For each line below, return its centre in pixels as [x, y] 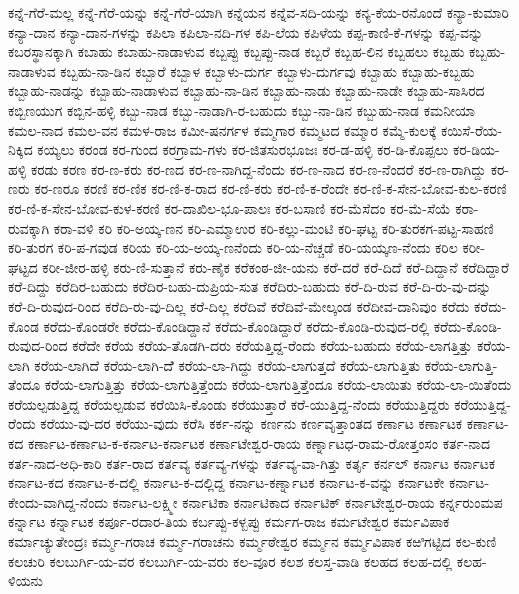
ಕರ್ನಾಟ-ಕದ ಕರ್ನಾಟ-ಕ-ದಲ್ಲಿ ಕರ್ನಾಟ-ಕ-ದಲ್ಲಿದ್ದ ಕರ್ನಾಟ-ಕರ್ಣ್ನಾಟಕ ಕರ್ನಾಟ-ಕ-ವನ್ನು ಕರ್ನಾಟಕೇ [226, 482]
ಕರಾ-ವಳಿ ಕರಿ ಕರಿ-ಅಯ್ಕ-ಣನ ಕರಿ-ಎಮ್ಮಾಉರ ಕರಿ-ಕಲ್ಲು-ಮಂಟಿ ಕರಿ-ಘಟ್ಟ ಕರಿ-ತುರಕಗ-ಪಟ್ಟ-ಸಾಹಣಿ [273, 227]
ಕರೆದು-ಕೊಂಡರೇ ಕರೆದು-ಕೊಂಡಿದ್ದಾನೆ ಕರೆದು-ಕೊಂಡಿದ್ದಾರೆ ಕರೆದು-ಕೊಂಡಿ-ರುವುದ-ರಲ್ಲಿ [236, 325]
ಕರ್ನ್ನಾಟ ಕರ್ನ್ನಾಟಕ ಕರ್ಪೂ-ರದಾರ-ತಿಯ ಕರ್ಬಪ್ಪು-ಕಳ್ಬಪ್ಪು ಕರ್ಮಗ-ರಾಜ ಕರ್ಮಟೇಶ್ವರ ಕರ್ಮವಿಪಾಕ [229, 521]
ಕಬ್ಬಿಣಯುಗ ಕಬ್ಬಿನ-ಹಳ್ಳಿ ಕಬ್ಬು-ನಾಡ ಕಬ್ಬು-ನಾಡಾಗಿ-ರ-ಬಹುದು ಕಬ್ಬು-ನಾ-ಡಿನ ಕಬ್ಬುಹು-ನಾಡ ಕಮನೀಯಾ [242, 109]
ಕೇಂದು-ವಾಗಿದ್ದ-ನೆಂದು [58, 501]
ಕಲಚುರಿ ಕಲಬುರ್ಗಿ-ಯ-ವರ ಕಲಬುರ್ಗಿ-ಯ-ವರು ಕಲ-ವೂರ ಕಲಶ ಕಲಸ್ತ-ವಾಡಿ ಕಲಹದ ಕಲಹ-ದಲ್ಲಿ [230, 560]
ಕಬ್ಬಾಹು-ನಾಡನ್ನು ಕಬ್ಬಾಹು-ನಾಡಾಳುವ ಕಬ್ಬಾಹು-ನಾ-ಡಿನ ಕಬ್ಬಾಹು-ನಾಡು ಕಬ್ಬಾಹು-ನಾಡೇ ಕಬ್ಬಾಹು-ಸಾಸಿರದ [246, 90]
